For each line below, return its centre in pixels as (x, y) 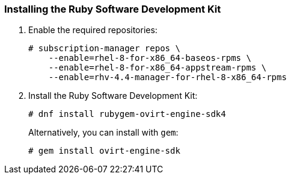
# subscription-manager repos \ (104, 49)
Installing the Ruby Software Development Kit (113, 9)
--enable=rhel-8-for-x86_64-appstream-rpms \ (158, 68)
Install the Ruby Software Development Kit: (113, 96)
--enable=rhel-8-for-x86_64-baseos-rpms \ (150, 58)
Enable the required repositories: (93, 30)
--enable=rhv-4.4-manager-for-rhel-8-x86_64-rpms (167, 77)
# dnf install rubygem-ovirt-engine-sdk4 (127, 114)
